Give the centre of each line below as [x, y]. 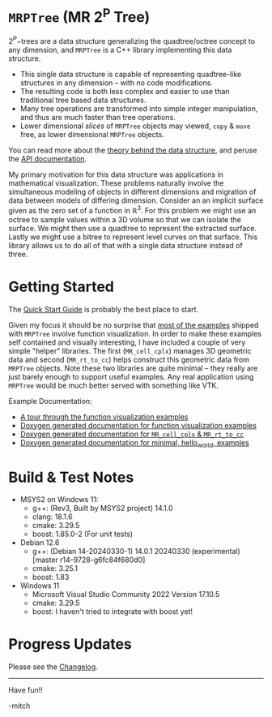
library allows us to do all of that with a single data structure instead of [125, 245]
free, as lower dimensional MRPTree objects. [92, 134]
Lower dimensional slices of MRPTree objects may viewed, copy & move [135, 126]
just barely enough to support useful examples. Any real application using [131, 376]
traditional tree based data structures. [83, 100]
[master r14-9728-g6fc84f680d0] [89, 560]
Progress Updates [70, 644]
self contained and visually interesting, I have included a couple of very [127, 342]
